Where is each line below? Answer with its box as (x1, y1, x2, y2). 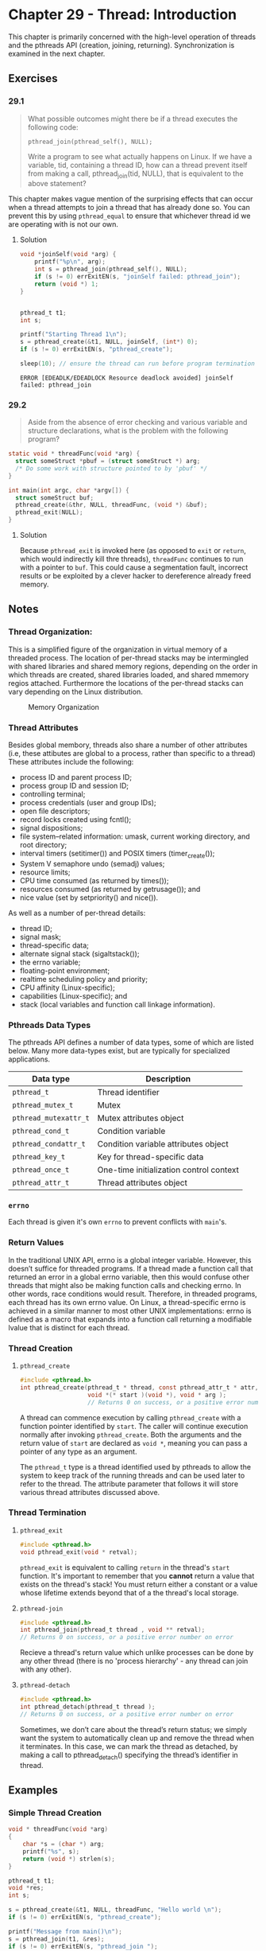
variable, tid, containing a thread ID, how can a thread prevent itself (27, 160, 248, 169)
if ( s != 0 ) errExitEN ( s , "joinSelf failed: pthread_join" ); (34, 273, 241, 281)
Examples (8, 1784, 58, 1797)
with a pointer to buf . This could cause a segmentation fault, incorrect (19, 563, 249, 572)
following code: (27, 122, 79, 132)
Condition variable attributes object (97, 1139, 229, 1150)
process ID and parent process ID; (19, 773, 133, 782)
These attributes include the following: (8, 757, 134, 767)
